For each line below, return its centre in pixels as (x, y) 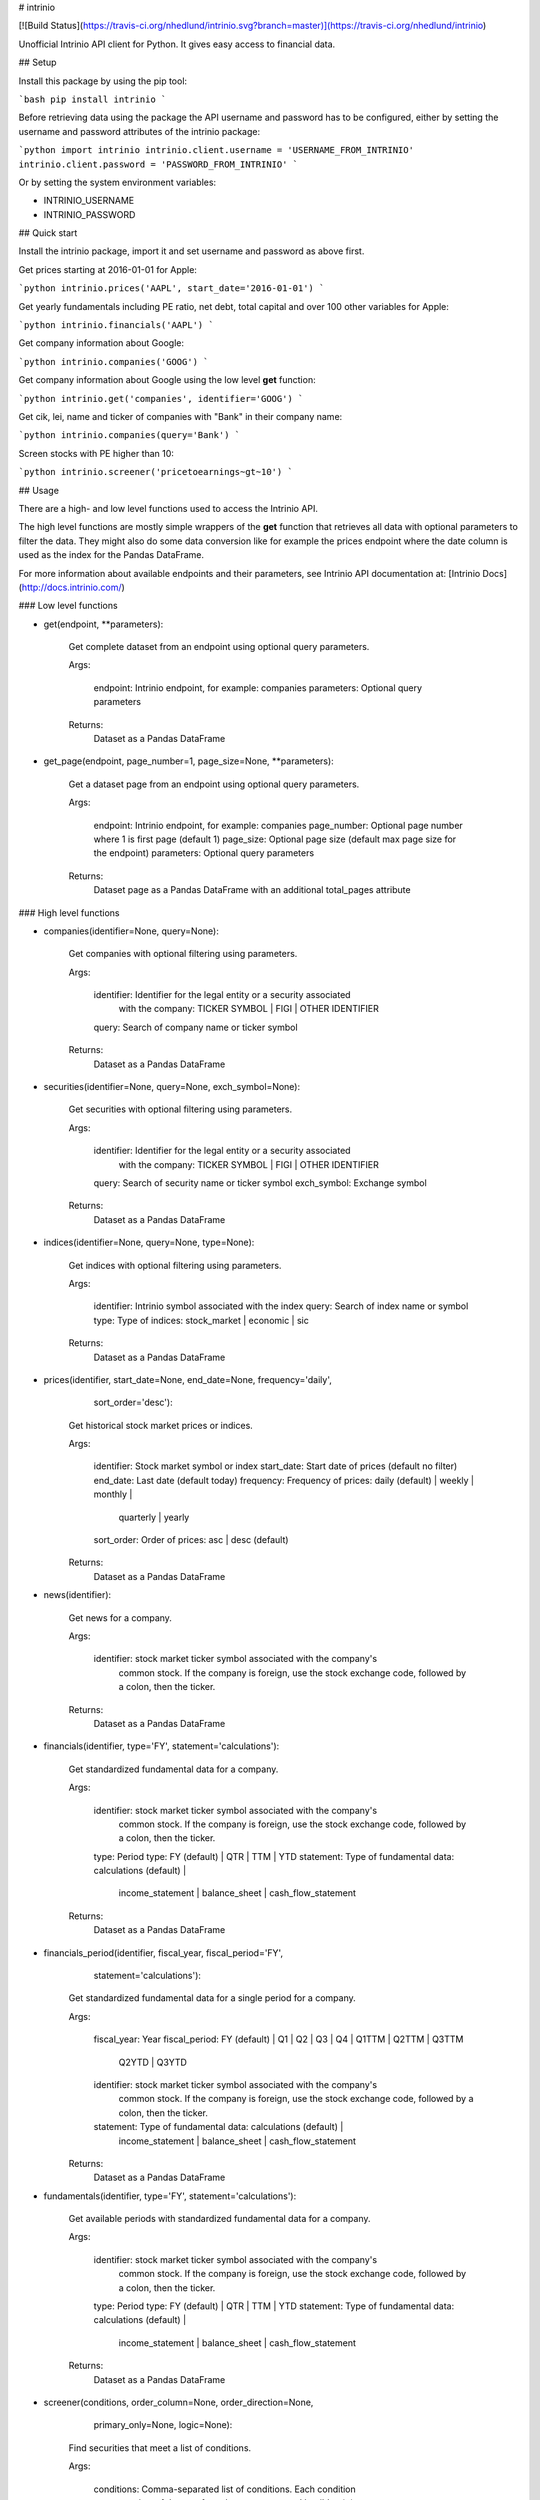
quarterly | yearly (154, 1517)
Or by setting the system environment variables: (117, 182)
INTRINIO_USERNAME (89, 201)
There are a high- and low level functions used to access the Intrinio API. (168, 508)
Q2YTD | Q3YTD (152, 2062)
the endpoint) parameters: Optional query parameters (204, 853)
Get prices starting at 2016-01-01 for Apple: (107, 269)
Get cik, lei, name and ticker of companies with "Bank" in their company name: (180, 416)
